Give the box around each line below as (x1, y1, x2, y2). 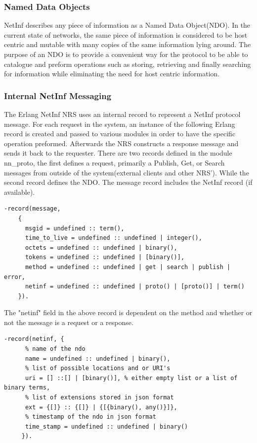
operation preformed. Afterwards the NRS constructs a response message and (4, 138, 239, 148)
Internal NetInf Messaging (4, 89, 112, 102)
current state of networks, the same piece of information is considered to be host (4, 29, 248, 40)
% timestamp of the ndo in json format (25, 413, 156, 421)
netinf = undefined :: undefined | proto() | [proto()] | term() (25, 283, 245, 290)
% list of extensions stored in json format (25, 394, 174, 401)
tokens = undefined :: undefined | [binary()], (25, 254, 185, 261)
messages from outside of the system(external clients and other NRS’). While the (4, 167, 249, 177)
